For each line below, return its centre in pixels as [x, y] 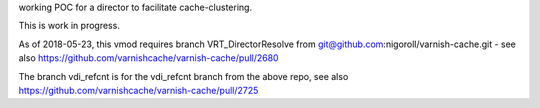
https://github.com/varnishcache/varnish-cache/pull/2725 [138, 90]
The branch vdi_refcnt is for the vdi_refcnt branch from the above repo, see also [183, 76]
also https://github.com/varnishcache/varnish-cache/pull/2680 [148, 58]
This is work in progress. [69, 26]
